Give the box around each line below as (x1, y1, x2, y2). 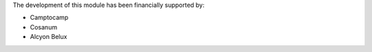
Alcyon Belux (30, 33, 68, 41)
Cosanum (30, 23, 58, 31)
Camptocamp (30, 14, 69, 22)
